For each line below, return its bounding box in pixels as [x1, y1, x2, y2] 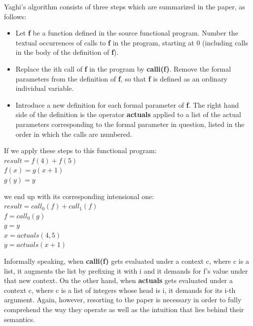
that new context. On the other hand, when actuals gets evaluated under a [4, 275, 233, 285]
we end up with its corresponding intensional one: [4, 191, 154, 201]
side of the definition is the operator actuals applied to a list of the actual [15, 109, 241, 120]
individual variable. [15, 83, 74, 93]
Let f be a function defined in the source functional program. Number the [15, 28, 238, 38]
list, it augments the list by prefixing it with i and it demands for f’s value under [4, 265, 248, 276]
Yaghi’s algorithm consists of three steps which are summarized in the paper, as [4, 1, 245, 11]
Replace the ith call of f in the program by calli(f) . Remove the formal [15, 63, 231, 74]
